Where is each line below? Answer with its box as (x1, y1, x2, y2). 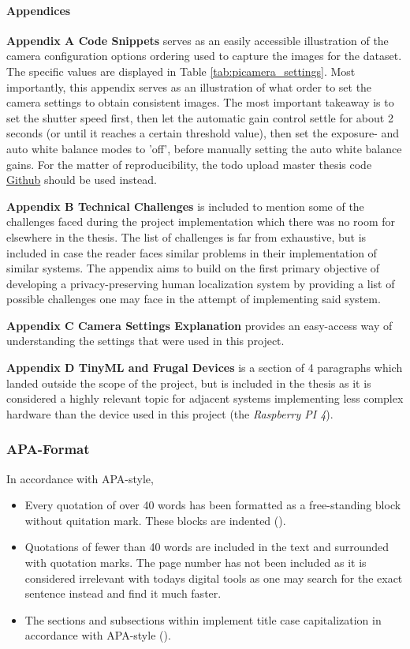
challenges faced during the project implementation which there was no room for (6, 213, 396, 230)
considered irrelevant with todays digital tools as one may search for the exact (24, 569, 403, 586)
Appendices (6, 2, 71, 18)
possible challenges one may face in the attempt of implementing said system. (6, 291, 381, 307)
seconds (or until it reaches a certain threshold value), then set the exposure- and (6, 125, 400, 141)
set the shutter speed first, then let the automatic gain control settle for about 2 (6, 109, 393, 126)
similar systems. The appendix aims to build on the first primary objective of (6, 260, 380, 276)
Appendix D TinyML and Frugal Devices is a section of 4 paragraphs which (6, 359, 403, 376)
